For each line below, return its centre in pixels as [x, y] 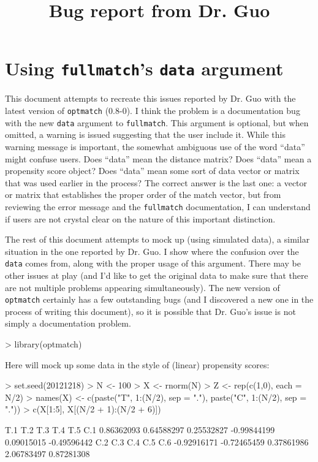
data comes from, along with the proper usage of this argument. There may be [153, 263]
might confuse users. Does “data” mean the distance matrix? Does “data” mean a [158, 158]
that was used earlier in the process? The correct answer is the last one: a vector [156, 182]
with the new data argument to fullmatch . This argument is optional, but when [157, 122]
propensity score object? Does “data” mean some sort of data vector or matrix [152, 171]
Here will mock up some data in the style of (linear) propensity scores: [137, 364]
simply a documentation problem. [68, 323]
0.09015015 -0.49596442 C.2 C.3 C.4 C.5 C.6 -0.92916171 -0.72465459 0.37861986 [157, 441]
